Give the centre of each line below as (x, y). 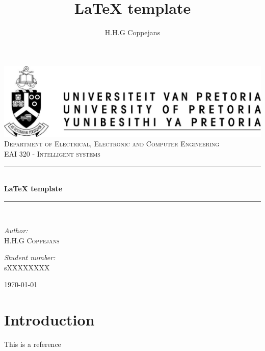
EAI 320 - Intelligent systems (52, 153)
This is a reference (33, 344)
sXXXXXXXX (27, 267)
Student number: (30, 257)
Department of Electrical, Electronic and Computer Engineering (112, 144)
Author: (16, 230)
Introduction (49, 320)
